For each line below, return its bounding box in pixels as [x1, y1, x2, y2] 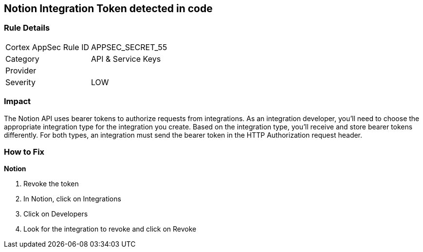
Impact [4, 96, 31, 107]
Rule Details [4, 23, 50, 33]
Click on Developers [23, 210, 88, 218]
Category [5, 54, 39, 64]
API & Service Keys [91, 54, 161, 64]
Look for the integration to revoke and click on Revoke [23, 225, 197, 234]
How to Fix [4, 146, 45, 157]
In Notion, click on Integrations [23, 195, 121, 203]
